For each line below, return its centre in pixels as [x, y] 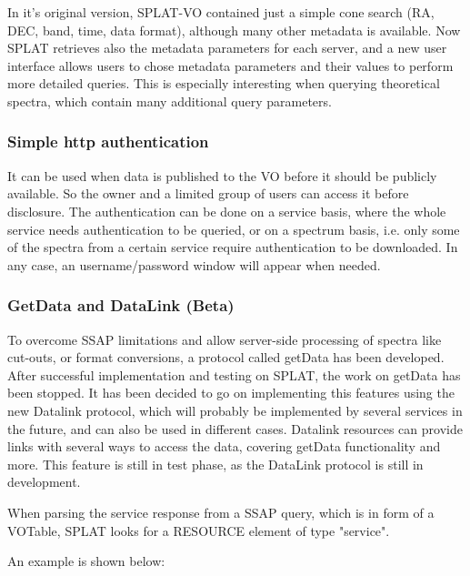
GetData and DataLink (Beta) [121, 305]
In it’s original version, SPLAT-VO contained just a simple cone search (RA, [221, 12]
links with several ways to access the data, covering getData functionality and [224, 446]
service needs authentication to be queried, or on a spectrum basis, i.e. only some [234, 229]
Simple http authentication [108, 141]
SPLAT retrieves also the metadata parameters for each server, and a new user [227, 48]
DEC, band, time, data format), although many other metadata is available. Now [234, 30]
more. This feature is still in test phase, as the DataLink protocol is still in [215, 464]
